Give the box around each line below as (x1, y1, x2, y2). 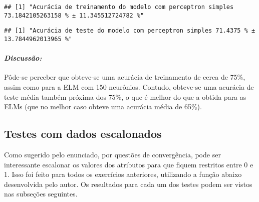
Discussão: (4, 53, 42, 63)
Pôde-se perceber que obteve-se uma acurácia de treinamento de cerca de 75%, (4, 72, 245, 82)
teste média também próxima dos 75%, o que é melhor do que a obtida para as (4, 91, 246, 102)
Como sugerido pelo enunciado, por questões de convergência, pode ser (4, 149, 221, 159)
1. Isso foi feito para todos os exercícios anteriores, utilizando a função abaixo (4, 169, 242, 179)
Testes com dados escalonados (4, 126, 162, 141)
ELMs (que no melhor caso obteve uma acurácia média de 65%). (4, 101, 202, 112)
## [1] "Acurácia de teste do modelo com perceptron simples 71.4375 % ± (4, 27, 255, 35)
